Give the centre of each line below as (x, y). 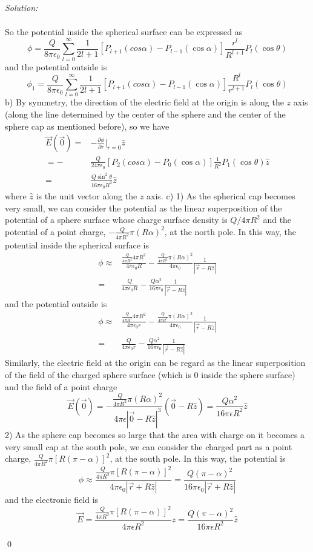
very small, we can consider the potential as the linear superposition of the (143, 208)
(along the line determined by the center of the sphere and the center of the (145, 114)
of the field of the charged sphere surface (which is (98, 374)
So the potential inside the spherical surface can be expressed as (124, 32)
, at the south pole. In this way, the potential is (198, 458)
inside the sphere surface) (248, 374)
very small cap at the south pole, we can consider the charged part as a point (149, 446)
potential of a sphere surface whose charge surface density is (116, 220)
